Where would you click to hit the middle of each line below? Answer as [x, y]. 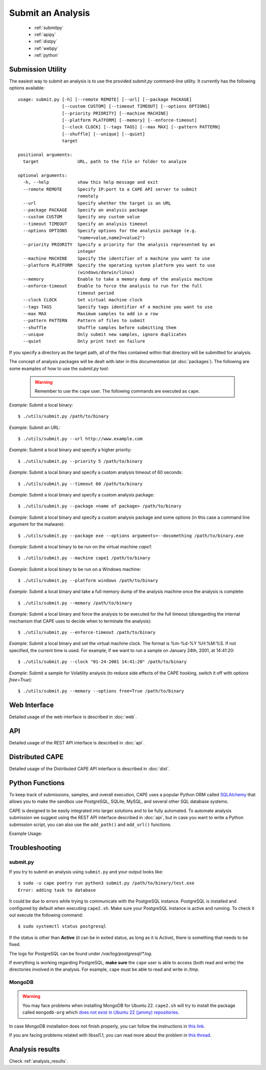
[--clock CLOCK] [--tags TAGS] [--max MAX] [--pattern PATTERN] [141, 127]
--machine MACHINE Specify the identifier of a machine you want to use [116, 258]
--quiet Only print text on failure [84, 341]
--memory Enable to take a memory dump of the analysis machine [118, 279]
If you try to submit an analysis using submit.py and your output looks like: [86, 872]
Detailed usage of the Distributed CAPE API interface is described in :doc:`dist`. [89, 769]
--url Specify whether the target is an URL [97, 203]
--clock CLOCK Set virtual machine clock [83, 300]
